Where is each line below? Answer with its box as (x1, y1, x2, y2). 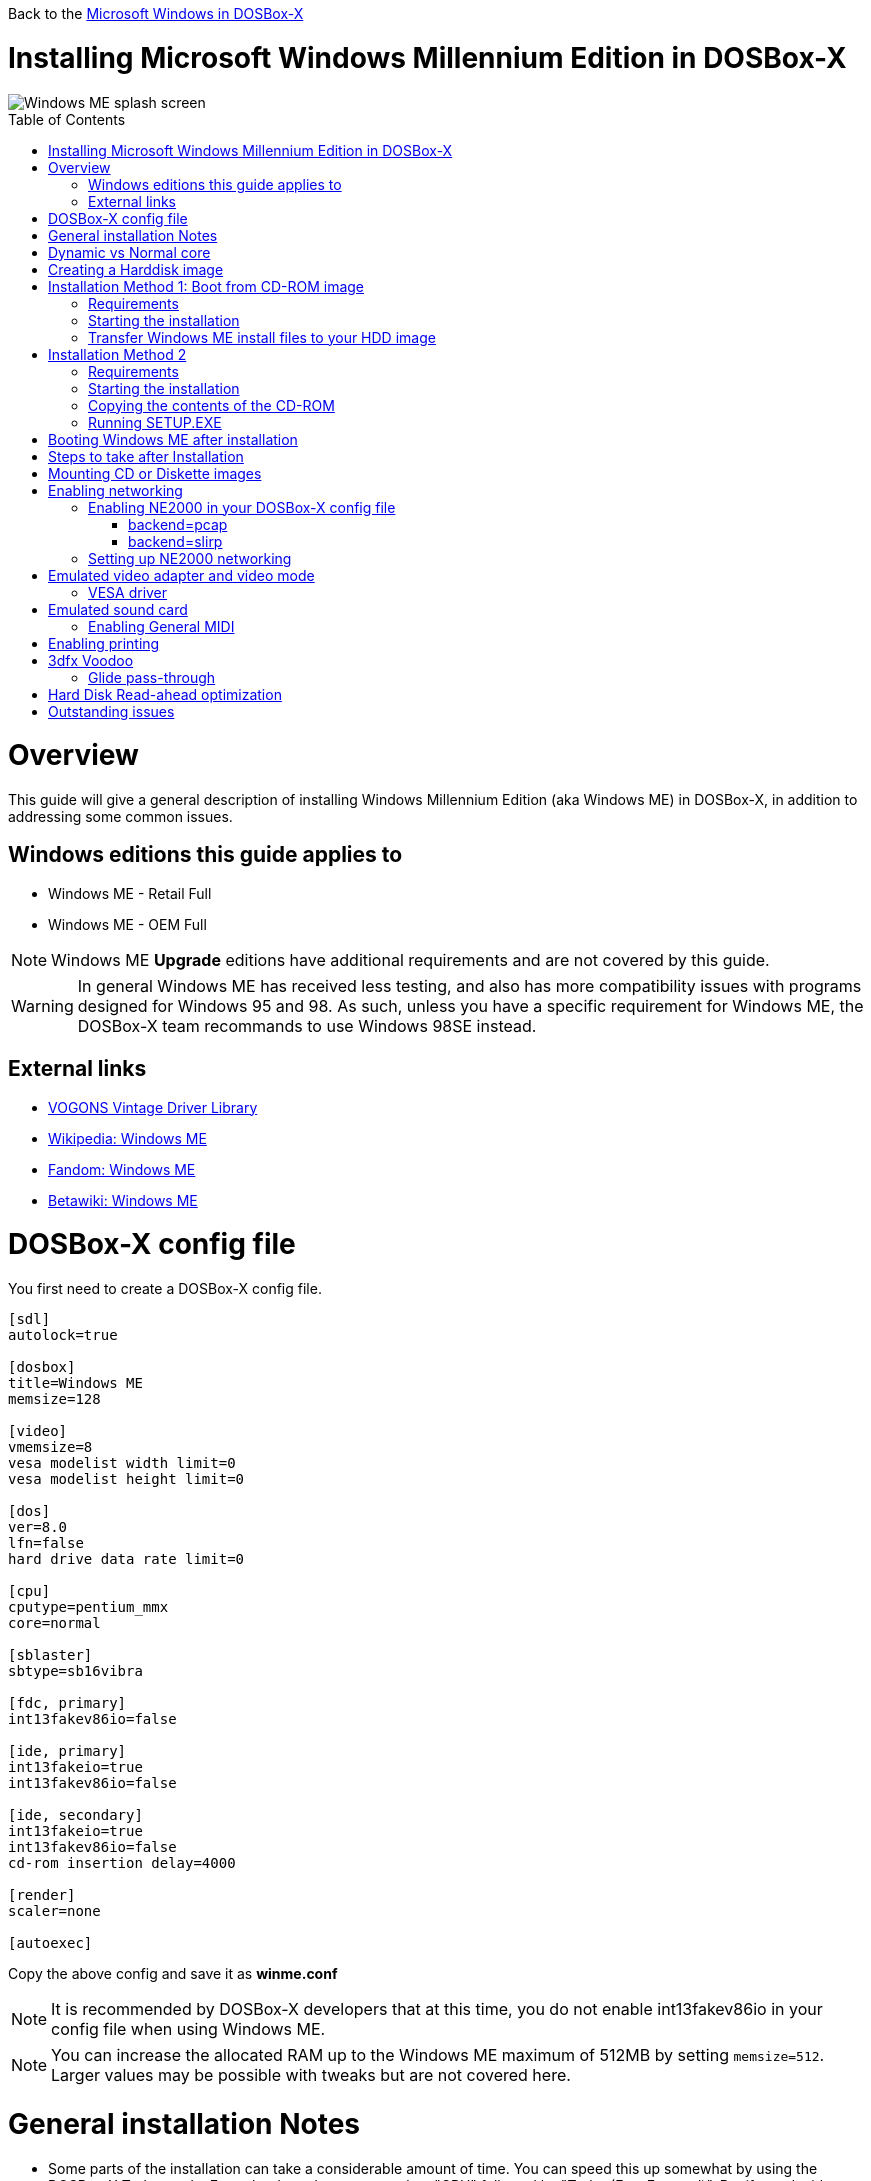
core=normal (8, 1615, 101, 1632)
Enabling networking (48, 481, 183, 499)
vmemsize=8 (8, 1439, 93, 1456)
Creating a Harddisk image (48, 260, 224, 278)
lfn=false (8, 1535, 84, 1552)
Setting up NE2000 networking (88, 549, 292, 567)
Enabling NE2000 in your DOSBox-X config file (88, 498, 396, 516)
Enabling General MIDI (88, 617, 235, 635)
